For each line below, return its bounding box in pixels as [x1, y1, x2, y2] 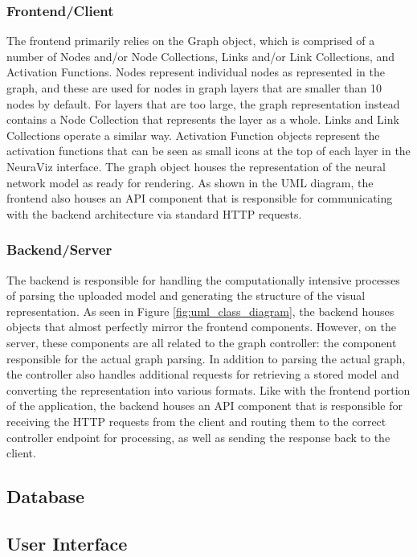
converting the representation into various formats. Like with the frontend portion [6, 381, 411, 398]
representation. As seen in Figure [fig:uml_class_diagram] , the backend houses [6, 302, 395, 319]
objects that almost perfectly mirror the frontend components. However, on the [6, 318, 397, 335]
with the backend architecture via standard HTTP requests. [6, 205, 302, 222]
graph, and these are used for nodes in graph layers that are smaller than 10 [6, 80, 382, 96]
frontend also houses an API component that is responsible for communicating [6, 190, 393, 207]
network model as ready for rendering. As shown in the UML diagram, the [6, 174, 374, 190]
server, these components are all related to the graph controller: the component [6, 334, 397, 350]
